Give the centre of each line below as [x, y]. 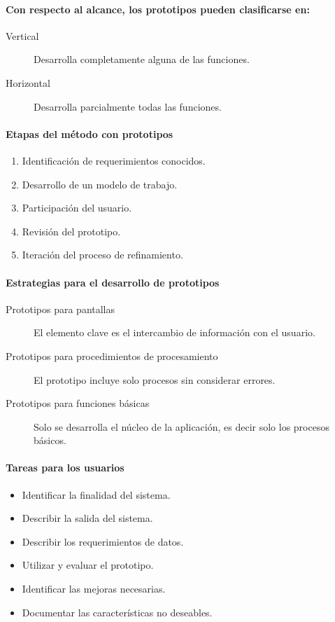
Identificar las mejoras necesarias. [94, 589]
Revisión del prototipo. [71, 231]
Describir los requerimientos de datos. [103, 541]
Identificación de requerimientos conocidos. [114, 160]
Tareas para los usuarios [65, 468]
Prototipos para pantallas [60, 309]
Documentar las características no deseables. [117, 612]
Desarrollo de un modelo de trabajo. [100, 184]
